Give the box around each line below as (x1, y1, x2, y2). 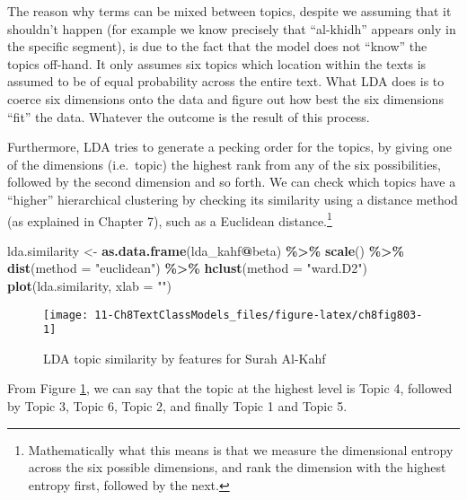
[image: (43, 308, 89, 321)
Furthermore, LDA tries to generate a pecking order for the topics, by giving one (7, 137, 452, 156)
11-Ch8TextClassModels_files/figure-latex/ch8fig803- (94, 308, 423, 321)
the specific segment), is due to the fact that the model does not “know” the (7, 37, 427, 56)
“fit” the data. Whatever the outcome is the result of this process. (7, 107, 370, 126)
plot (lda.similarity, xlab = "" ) (7, 276, 172, 294)
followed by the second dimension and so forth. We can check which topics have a (7, 172, 456, 191)
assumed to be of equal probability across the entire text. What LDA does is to (7, 72, 445, 91)
